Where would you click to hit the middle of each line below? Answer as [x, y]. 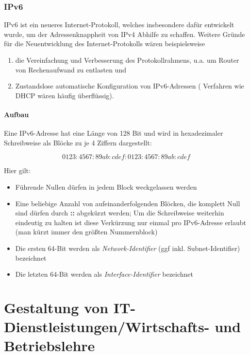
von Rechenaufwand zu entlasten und [71, 69]
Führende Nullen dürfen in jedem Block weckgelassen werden [106, 186]
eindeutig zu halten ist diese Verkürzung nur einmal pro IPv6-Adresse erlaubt [131, 222]
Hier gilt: [17, 170]
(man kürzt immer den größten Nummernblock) [86, 232]
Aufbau [17, 114]
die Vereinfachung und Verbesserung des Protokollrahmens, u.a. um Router [127, 60]
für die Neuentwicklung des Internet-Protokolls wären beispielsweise [105, 44]
